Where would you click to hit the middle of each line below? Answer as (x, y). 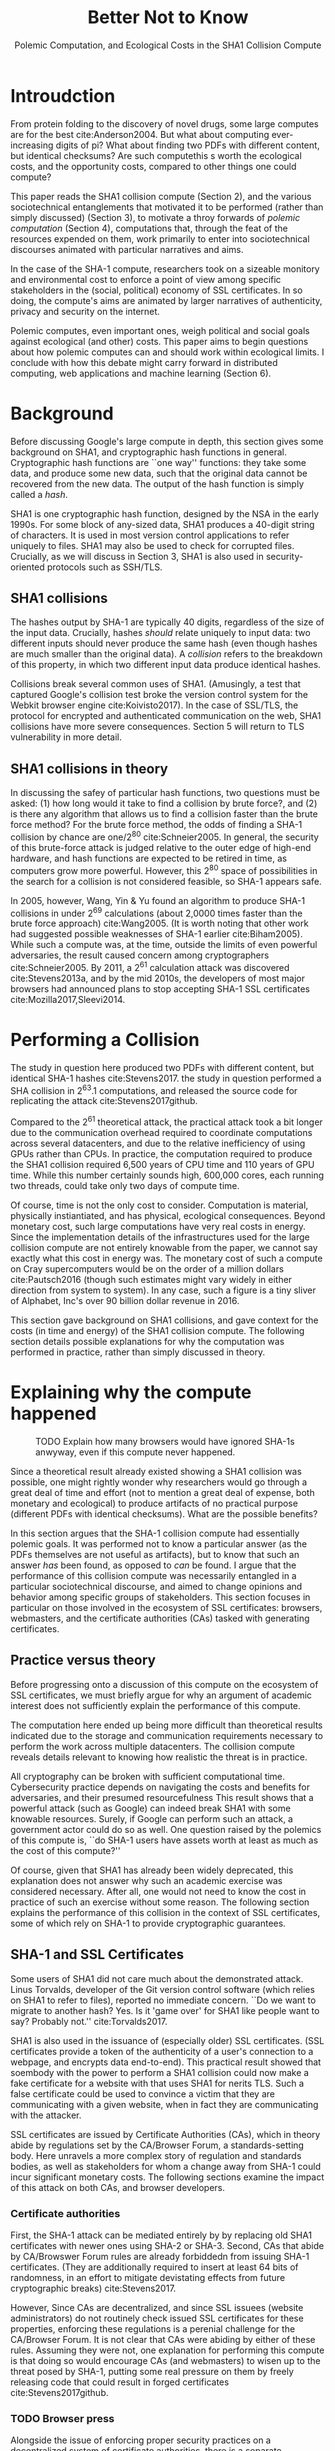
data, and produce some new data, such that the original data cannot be (159, 473)
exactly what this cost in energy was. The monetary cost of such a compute (166, 1258)
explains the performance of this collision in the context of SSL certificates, (165, 1912)
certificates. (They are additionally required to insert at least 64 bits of (154, 2267)
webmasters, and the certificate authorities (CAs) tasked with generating (160, 1618)
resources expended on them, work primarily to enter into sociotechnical (160, 238)
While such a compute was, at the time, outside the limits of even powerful (164, 945)
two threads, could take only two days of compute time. (125, 1186)
